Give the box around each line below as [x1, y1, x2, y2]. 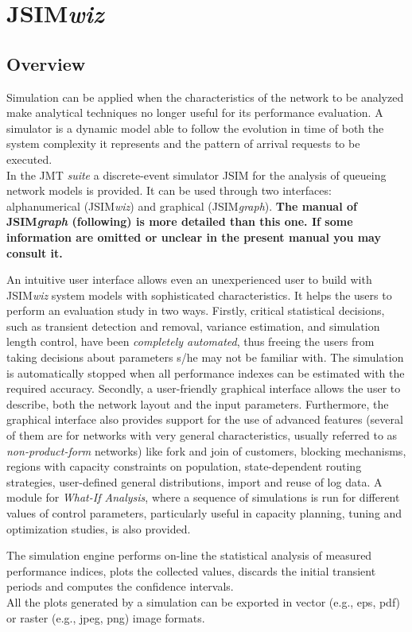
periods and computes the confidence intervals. [6, 578, 234, 595]
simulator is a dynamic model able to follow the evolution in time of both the [6, 119, 384, 136]
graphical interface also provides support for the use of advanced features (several [6, 411, 403, 428]
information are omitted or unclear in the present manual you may [6, 228, 381, 245]
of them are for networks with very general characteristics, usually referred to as [6, 427, 398, 444]
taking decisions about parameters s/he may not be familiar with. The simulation [6, 349, 404, 366]
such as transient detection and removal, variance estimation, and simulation [6, 317, 380, 334]
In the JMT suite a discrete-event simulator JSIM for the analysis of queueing [6, 166, 387, 183]
